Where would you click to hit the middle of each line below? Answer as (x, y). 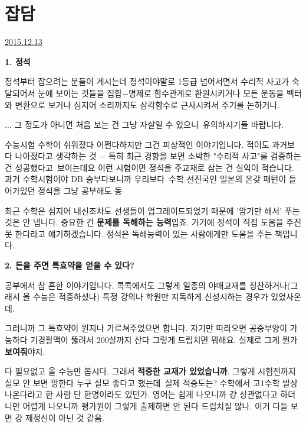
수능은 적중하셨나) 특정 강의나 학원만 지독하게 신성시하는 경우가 (150, 297)
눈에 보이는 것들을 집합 (80, 93)
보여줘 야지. (25, 351)
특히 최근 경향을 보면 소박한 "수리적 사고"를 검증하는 (205, 156)
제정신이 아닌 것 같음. (65, 417)
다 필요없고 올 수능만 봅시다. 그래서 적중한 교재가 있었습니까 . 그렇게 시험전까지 (150, 371)
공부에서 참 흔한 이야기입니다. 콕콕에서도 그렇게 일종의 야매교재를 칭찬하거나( (148, 285)
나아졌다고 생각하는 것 (56, 156)
